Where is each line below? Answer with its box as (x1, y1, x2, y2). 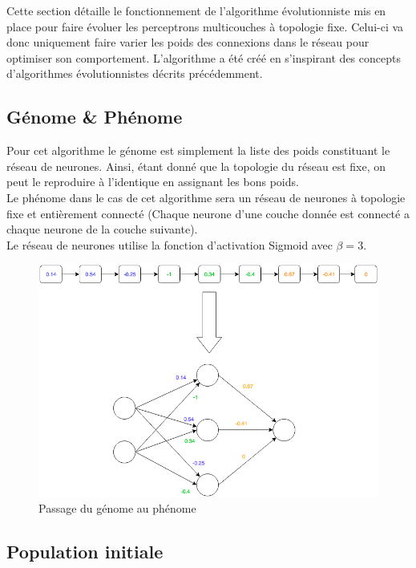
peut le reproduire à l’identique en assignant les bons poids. (6, 173, 299, 190)
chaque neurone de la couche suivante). (6, 221, 198, 237)
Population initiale (6, 539, 164, 564)
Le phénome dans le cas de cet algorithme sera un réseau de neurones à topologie (6, 189, 406, 205)
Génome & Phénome (6, 104, 183, 129)
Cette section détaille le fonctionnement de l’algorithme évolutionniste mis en (6, 2, 386, 18)
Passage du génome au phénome (38, 500, 196, 517)
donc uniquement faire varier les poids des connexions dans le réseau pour (6, 34, 370, 51)
